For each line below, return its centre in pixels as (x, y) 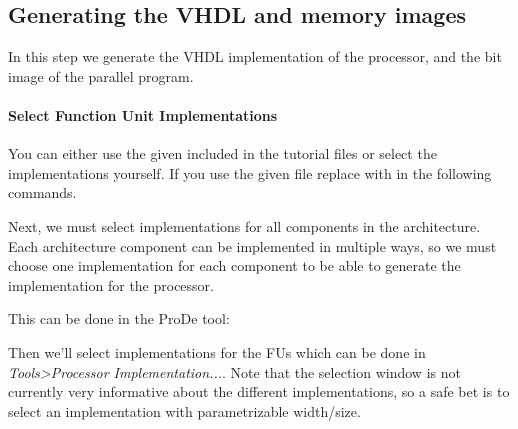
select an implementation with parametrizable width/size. (184, 410)
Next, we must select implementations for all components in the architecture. (244, 225)
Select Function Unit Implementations (143, 114)
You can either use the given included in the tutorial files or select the (222, 153)
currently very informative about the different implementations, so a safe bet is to (259, 391)
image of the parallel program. (101, 75)
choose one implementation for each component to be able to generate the (234, 265)
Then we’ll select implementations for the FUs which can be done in (217, 351)
